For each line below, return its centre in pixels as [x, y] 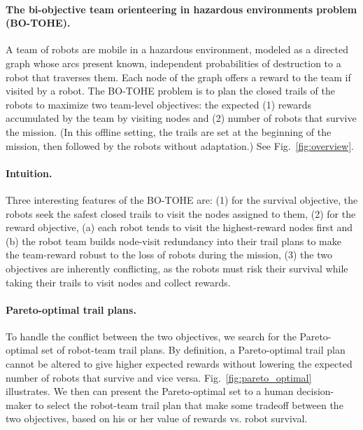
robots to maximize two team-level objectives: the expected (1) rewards [158, 104]
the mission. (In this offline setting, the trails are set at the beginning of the [169, 131]
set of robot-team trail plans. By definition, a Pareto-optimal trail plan [193, 350]
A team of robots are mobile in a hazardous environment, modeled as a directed [177, 49]
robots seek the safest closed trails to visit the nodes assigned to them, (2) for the [181, 213]
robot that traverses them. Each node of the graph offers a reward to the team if [178, 77]
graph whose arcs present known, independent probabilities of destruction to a [173, 63]
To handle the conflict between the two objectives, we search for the [151, 336]
